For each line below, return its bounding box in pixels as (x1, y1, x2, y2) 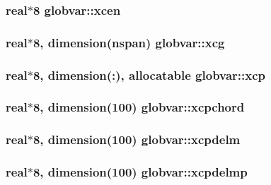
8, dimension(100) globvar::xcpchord (33, 98, 245, 116)
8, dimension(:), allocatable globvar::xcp (33, 66, 266, 83)
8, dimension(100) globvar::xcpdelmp (33, 163, 248, 181)
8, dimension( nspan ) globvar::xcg (33, 33, 225, 51)
